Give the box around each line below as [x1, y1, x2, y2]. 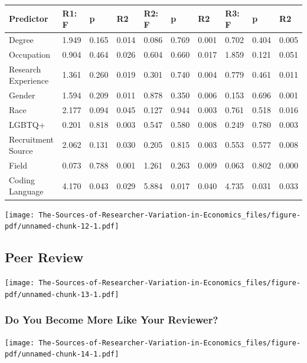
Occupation [9, 48, 51, 60]
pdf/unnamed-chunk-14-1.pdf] [5, 350, 119, 359]
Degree [9, 33, 34, 45]
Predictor [9, 12, 48, 25]
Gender [9, 89, 35, 101]
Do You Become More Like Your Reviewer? [5, 312, 218, 327]
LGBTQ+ [9, 118, 45, 130]
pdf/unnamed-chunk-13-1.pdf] [5, 290, 119, 299]
